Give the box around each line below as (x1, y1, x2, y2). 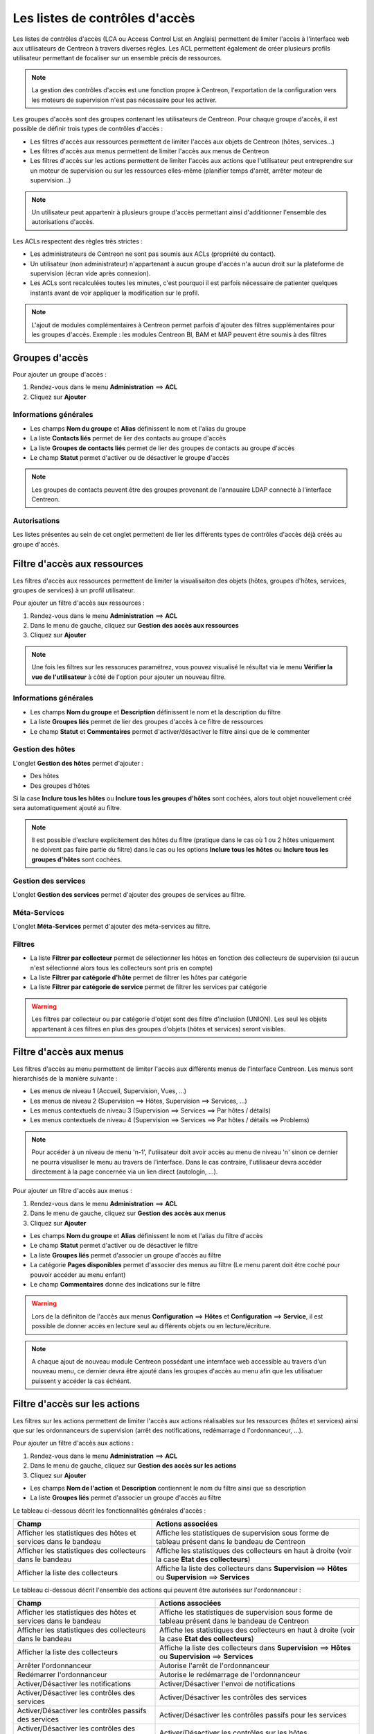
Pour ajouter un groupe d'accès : (12, 370, 107, 378)
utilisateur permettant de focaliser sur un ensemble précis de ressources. (12, 54, 222, 62)
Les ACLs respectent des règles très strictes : (12, 237, 143, 246)
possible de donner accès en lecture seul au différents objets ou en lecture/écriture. (31, 1322, 271, 1330)
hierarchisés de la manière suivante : (12, 1074, 118, 1082)
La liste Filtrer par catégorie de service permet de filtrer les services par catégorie (30, 983, 267, 991)
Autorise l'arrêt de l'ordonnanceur (159, 1661, 270, 1671)
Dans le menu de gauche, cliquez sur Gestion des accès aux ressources (30, 621, 239, 630)
